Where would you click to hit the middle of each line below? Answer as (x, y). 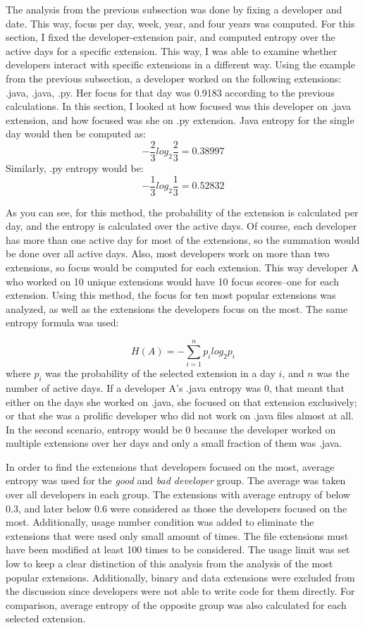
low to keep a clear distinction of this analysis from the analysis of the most (169, 564)
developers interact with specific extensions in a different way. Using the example (180, 64)
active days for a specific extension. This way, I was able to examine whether (172, 50)
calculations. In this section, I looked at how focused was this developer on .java (179, 106)
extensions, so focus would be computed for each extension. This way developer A (182, 267)
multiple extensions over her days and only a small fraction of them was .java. (174, 443)
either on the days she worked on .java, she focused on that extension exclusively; (181, 401)
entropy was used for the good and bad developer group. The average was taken (176, 480)
